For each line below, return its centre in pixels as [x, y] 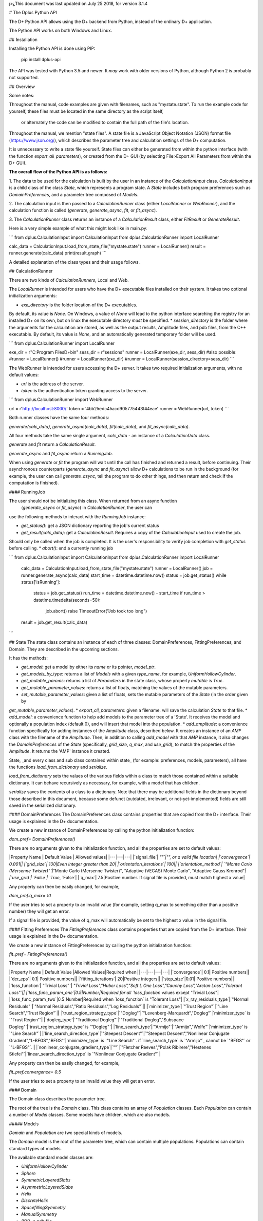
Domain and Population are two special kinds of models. [66, 1133]
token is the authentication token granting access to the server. [85, 390]
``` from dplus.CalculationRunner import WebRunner [61, 400]
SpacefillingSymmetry [43, 1207]
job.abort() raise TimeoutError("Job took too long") [96, 611]
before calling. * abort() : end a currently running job [61, 548]
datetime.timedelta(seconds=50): [67, 600]
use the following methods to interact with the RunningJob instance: [77, 516]
